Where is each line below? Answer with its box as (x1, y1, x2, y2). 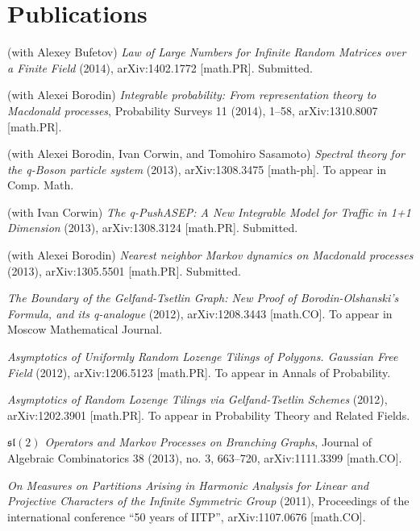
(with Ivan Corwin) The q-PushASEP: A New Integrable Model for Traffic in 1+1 (7, 203, 411, 220)
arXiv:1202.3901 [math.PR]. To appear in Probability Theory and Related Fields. (7, 406, 410, 423)
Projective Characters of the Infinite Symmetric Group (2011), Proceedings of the (7, 492, 410, 509)
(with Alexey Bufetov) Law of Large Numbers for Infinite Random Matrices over (7, 44, 406, 60)
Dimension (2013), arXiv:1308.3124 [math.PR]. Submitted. (7, 219, 298, 236)
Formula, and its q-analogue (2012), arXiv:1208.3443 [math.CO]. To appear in (7, 305, 393, 322)
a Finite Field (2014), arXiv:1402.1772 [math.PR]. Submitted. (7, 59, 313, 76)
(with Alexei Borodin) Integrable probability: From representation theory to (7, 86, 376, 103)
